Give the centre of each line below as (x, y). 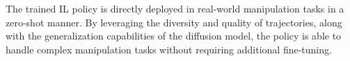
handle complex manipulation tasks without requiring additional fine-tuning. (169, 49)
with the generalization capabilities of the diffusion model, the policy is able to (174, 36)
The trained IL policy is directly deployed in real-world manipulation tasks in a (175, 8)
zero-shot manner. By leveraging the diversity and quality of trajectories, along (174, 22)
